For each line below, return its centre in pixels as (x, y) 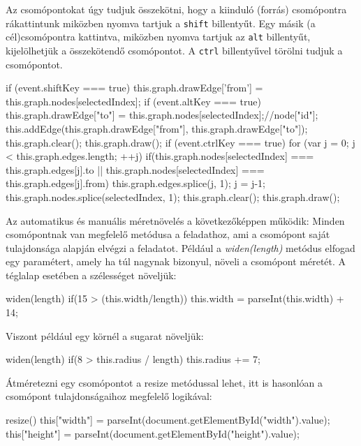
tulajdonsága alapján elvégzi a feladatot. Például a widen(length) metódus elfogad (180, 247)
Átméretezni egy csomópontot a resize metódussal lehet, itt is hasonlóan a (164, 382)
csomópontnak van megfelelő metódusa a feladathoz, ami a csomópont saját (168, 234)
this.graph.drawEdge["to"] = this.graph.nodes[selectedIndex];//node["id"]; (162, 115)
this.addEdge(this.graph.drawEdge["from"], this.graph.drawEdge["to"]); (157, 128)
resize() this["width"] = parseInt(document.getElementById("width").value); (168, 420)
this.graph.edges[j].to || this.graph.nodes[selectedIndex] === (135, 169)
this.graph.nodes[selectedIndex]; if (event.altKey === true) (133, 101)
